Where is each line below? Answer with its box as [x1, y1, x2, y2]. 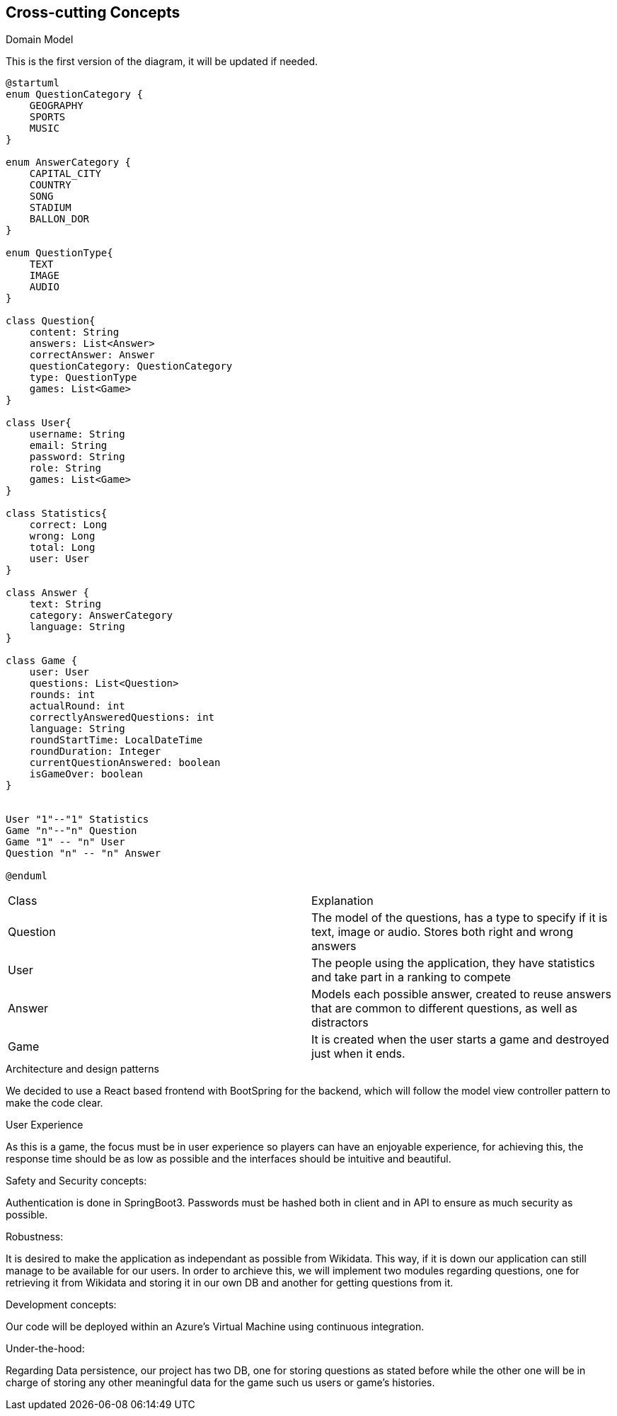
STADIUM [29, 202, 71, 214]
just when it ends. [311, 1046, 405, 1061]
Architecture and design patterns [6, 1063, 159, 1075]
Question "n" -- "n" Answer [6, 847, 161, 860]
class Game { [6, 655, 78, 667]
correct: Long [29, 519, 108, 531]
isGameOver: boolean [29, 768, 143, 780]
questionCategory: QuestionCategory [29, 360, 233, 372]
